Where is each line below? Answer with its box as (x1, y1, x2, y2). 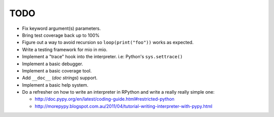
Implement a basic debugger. (22, 61, 83, 67)
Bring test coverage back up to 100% (22, 32, 100, 38)
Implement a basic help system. (22, 82, 89, 88)
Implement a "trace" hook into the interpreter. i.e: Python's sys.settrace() (22, 54, 183, 60)
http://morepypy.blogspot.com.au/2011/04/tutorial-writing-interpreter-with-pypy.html (35, 103, 213, 109)
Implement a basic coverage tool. (22, 67, 92, 73)
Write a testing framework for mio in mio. (22, 46, 108, 53)
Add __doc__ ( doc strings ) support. (22, 75, 98, 81)
